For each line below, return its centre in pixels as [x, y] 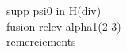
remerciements [41, 41]
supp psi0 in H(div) [54, 10]
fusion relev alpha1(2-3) [64, 26]
